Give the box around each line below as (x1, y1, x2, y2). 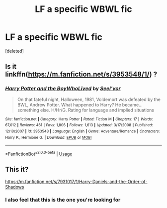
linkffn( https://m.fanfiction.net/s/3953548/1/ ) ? (5, 70, 158, 79)
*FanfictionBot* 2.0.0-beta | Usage (5, 150, 73, 157)
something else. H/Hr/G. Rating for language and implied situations (17, 107, 154, 113)
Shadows (5, 184, 24, 190)
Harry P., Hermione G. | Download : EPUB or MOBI (5, 135, 92, 140)
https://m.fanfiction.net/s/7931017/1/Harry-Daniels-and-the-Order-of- (5, 178, 148, 185)
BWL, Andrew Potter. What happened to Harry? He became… (17, 102, 143, 107)
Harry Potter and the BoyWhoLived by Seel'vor (5, 85, 121, 92)
